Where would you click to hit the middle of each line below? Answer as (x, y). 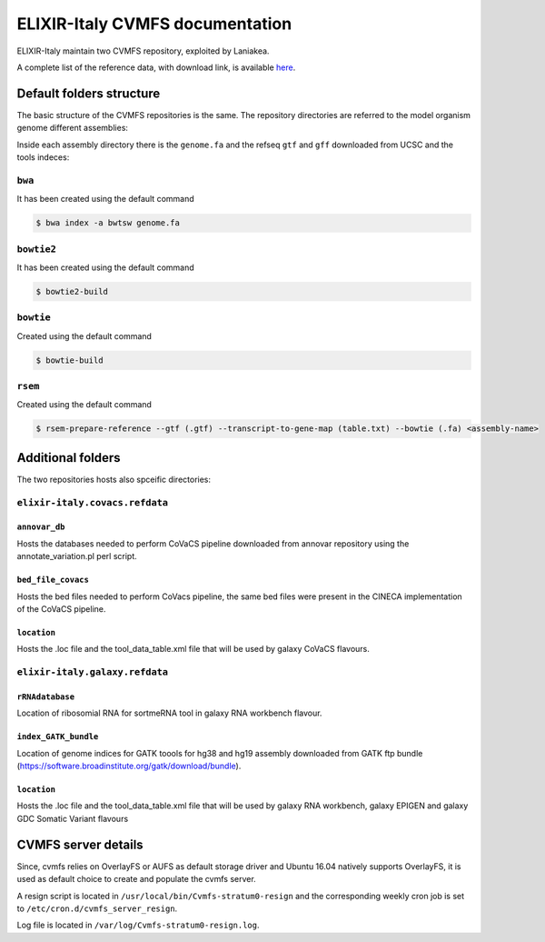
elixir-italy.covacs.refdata (92, 502)
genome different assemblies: (73, 128)
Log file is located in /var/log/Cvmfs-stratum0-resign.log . (138, 925)
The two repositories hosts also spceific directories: (114, 479)
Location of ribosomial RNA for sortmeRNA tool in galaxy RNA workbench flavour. (169, 713)
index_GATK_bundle (58, 737)
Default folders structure (89, 93)
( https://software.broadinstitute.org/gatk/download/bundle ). (129, 766)
